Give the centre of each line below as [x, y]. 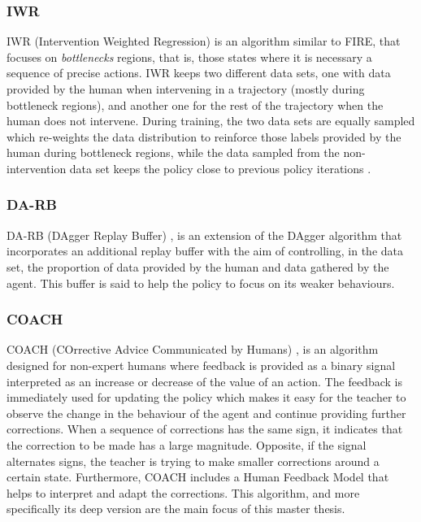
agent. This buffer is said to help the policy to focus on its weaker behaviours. [201, 283]
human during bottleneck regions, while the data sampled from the [173, 152]
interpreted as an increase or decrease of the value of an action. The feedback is [204, 381]
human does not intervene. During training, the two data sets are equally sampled [211, 121]
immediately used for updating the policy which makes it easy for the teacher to [206, 397]
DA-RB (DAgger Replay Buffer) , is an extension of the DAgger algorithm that [204, 235]
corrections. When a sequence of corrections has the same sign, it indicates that [205, 429]
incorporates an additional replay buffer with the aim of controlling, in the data [205, 251]
